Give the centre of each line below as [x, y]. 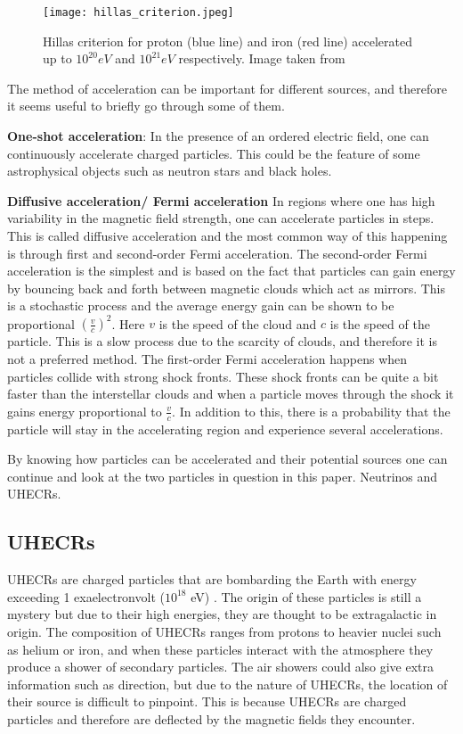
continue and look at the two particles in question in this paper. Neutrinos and [223, 476]
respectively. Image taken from [262, 58]
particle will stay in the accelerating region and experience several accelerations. [225, 429]
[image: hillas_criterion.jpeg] [138, 12]
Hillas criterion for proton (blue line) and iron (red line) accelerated [227, 41]
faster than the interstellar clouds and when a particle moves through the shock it [231, 394]
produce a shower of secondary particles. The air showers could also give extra [221, 667]
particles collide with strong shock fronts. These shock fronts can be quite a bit [223, 376]
